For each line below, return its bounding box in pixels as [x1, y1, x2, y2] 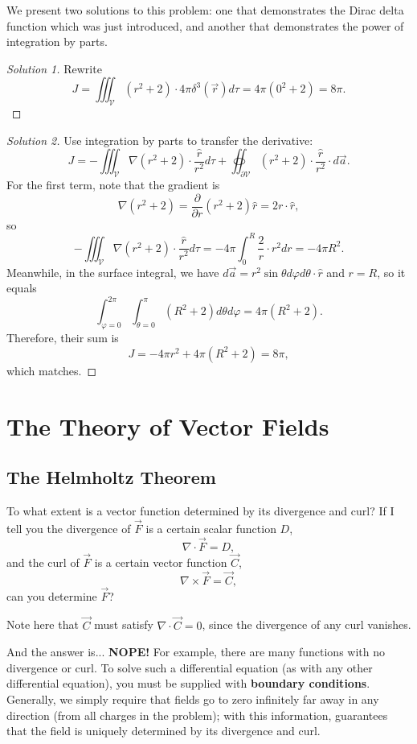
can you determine [6, 587, 97, 604]
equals [6, 279, 37, 296]
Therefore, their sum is [6, 329, 119, 346]
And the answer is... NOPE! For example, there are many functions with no [6, 643, 385, 660]
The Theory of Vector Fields [6, 409, 329, 442]
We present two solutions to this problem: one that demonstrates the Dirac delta [6, 2, 404, 18]
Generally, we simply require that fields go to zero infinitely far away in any [6, 691, 379, 708]
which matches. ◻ [6, 362, 97, 378]
